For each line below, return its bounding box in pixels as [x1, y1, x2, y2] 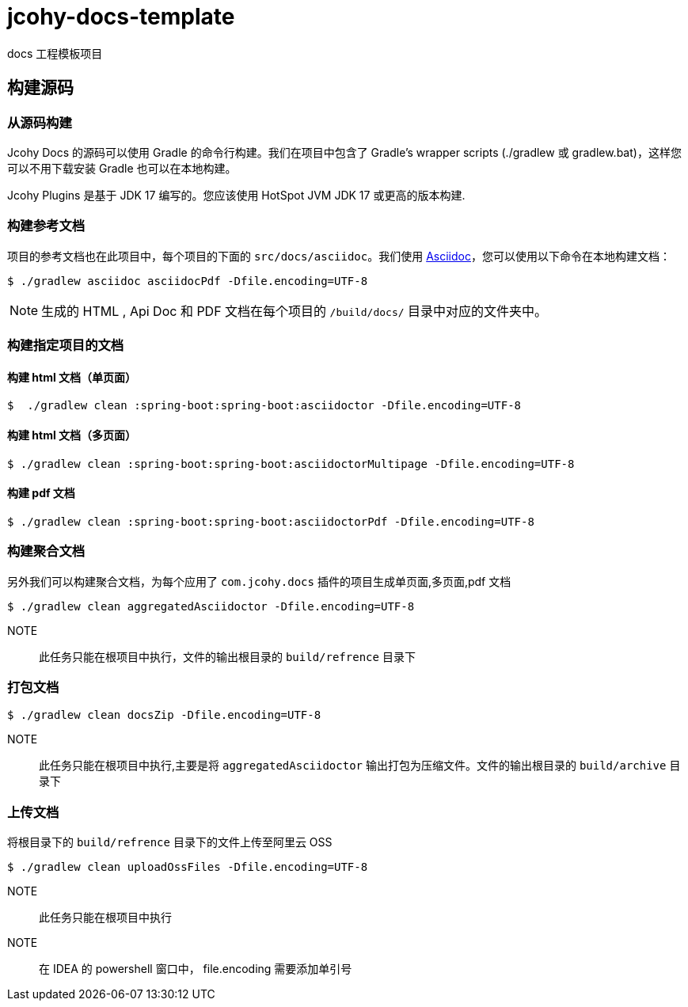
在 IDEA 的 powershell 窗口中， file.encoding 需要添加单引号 [39, 962, 352, 975]
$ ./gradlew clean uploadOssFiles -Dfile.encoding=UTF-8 [7, 861, 368, 873]
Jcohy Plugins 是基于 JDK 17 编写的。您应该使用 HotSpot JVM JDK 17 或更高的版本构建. [7, 188, 466, 202]
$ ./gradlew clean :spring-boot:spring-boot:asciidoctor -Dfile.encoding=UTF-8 [7, 399, 522, 412]
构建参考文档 [7, 218, 86, 234]
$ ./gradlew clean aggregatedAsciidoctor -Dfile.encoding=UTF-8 [7, 599, 415, 613]
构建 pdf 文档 [7, 486, 75, 500]
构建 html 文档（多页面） [7, 427, 137, 442]
